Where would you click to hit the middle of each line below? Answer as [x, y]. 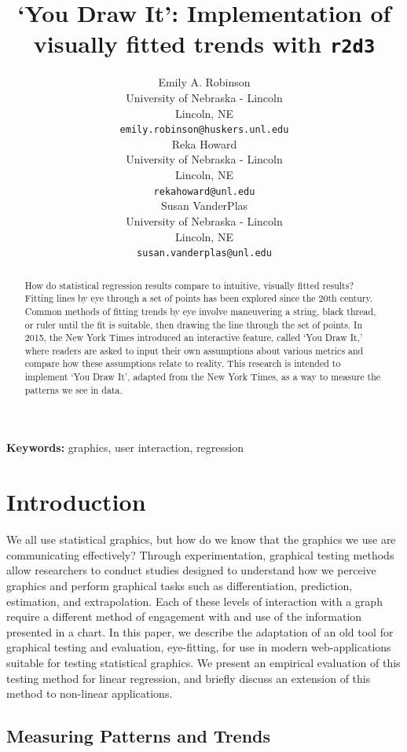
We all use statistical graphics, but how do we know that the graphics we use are [201, 539]
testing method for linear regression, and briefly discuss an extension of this [189, 678]
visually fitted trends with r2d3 [204, 44]
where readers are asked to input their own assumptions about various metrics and [194, 350]
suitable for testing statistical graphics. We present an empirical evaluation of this [203, 662]
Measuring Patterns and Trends [139, 736]
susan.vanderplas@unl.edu [204, 253]
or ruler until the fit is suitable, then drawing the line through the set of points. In [193, 324]
